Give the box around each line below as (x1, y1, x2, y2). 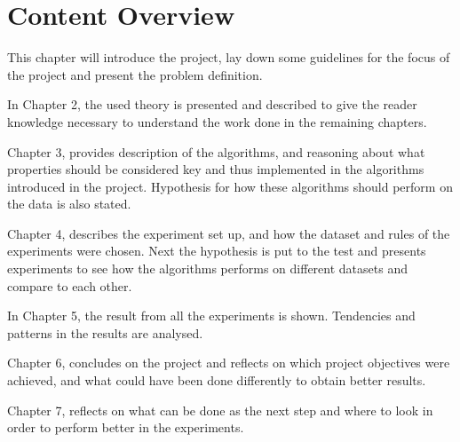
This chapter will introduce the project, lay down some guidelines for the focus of (7, 48, 450, 67)
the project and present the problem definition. (7, 65, 263, 83)
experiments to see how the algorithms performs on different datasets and (7, 259, 408, 278)
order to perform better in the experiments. (7, 418, 244, 437)
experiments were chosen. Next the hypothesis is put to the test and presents (7, 241, 426, 260)
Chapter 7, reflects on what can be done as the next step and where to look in (7, 400, 433, 419)
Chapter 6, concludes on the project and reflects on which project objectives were (7, 353, 450, 372)
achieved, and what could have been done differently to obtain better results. (7, 371, 426, 390)
